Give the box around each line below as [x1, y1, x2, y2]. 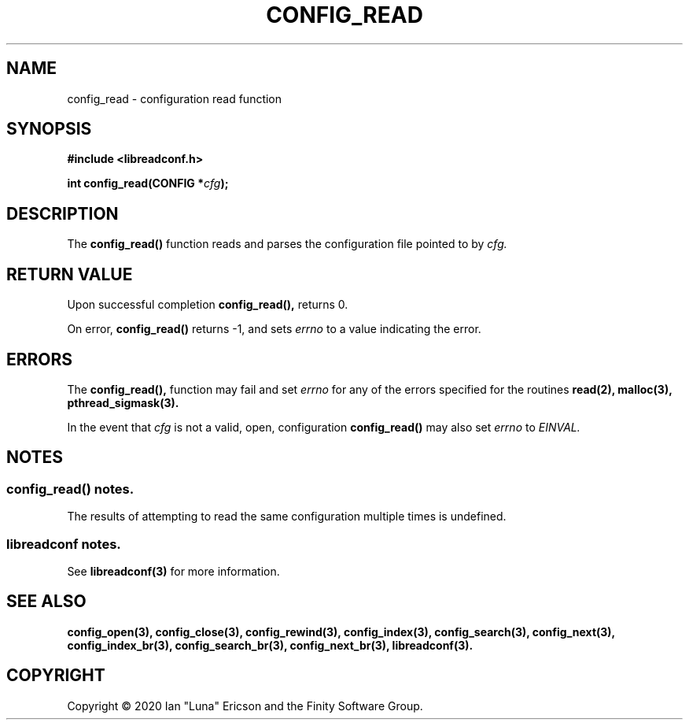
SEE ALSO [6, 591, 87, 612]
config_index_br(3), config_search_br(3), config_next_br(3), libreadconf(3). [67, 638, 473, 652]
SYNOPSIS [6, 119, 92, 139]
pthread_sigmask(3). [67, 395, 179, 409]
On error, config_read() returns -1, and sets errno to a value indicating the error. [67, 322, 481, 336]
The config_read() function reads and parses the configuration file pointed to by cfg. [67, 237, 507, 251]
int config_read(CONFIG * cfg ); [67, 176, 229, 191]
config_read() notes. [6, 480, 134, 497]
